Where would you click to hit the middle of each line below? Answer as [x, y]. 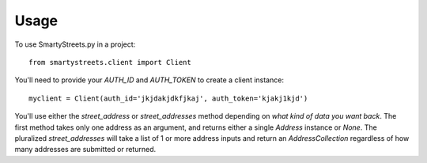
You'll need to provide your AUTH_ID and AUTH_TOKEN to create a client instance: [149, 80]
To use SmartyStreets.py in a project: [75, 44]
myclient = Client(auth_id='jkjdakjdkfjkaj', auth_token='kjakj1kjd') [168, 98]
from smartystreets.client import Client [110, 62]
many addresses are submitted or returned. [85, 150]
